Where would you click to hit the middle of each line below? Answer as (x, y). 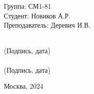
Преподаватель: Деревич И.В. (47, 25)
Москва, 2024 (24, 86)
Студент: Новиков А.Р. (37, 15)
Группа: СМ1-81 (28, 6)
